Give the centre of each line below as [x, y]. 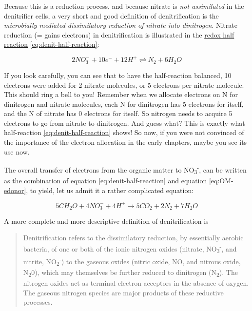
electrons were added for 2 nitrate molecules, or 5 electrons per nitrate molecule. [124, 85]
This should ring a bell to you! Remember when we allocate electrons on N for [121, 94]
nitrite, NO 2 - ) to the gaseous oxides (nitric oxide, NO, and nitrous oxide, [132, 261]
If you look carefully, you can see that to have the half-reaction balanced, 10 [118, 75]
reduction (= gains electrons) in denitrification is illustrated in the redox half [119, 34]
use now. [17, 151]
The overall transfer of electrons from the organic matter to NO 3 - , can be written [125, 170]
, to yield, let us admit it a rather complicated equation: [110, 190]
